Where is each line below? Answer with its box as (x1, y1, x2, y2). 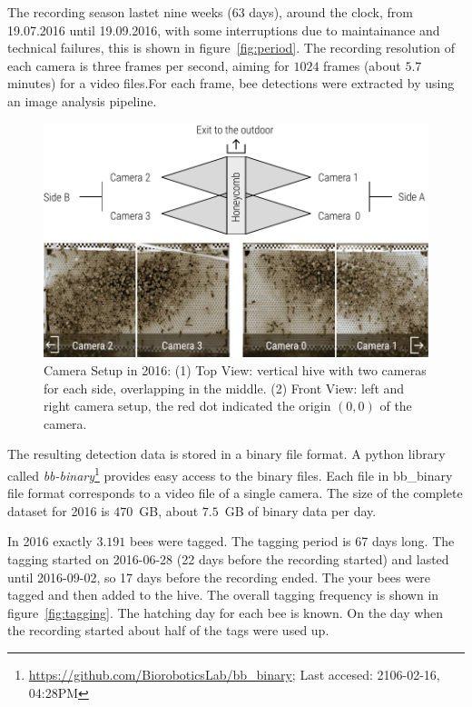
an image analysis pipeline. (7, 91, 157, 110)
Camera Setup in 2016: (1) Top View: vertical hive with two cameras (44, 360, 427, 379)
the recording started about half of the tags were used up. (7, 621, 329, 640)
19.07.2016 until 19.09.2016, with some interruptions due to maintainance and (7, 20, 440, 39)
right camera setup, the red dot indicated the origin (44, 396, 331, 415)
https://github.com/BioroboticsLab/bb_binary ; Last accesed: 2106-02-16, (28, 664, 440, 683)
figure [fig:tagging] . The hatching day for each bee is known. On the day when (7, 602, 444, 622)
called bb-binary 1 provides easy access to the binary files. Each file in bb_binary (7, 463, 453, 484)
